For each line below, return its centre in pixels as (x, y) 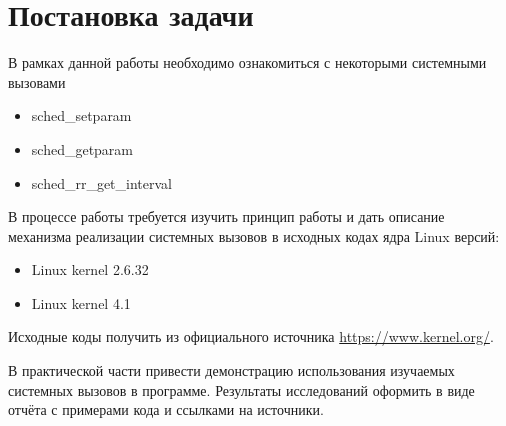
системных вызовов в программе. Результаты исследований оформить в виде (241, 389)
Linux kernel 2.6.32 (90, 269)
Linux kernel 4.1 (81, 302)
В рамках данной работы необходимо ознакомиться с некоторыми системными (247, 62)
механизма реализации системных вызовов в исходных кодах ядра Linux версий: (254, 235)
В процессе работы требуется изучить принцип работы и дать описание (226, 216)
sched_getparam (82, 148)
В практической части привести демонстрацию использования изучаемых (231, 370)
